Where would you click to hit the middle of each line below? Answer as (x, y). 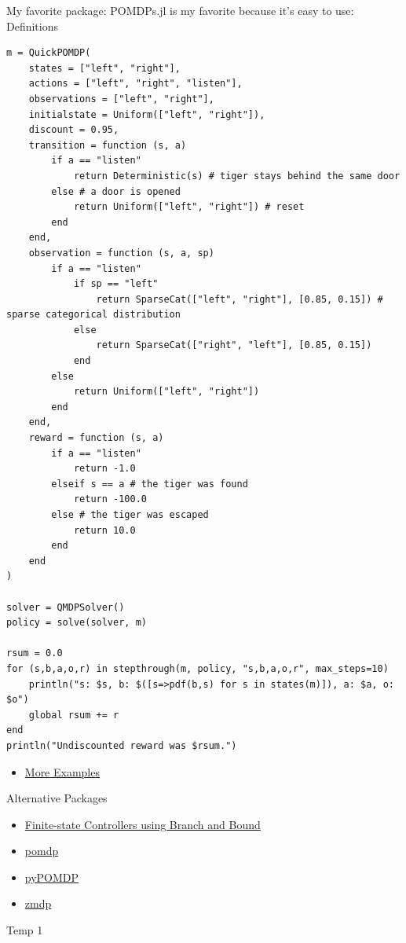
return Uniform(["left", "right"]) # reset (189, 207)
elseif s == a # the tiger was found (150, 484)
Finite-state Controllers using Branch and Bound (143, 824)
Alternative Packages (57, 798)
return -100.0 (110, 499)
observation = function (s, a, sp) (121, 253)
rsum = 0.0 (35, 653)
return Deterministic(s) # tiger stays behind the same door (237, 176)
